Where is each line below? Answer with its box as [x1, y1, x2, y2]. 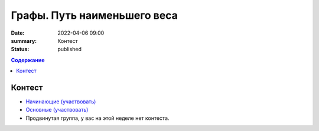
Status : [11, 46, 30, 53]
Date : [11, 29, 25, 36]
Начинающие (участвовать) [25, 98, 96, 105]
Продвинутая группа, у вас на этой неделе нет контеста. [25, 115, 170, 122]
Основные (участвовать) [25, 106, 89, 113]
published [57, 46, 82, 53]
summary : [11, 37, 37, 44]
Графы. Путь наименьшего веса [11, 9, 178, 22]
